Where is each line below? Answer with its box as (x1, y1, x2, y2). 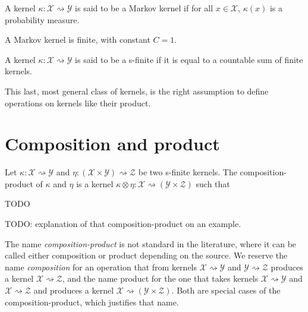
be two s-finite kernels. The (138, 166, 237, 178)
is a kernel (76, 177, 114, 190)
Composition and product (5, 131, 220, 156)
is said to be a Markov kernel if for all (75, 2, 213, 14)
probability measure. (5, 13, 80, 26)
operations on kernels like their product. (5, 96, 151, 109)
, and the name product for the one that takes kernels (62, 272, 259, 285)
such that (196, 177, 230, 190)
